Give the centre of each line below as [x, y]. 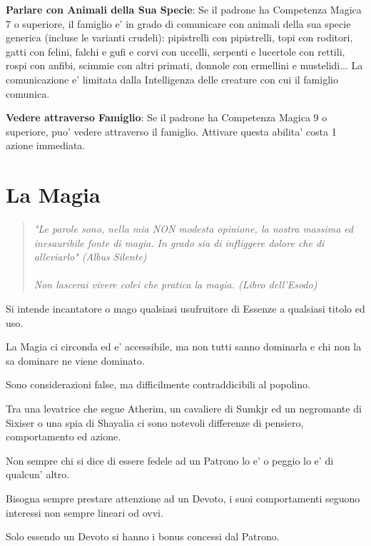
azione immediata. [46, 145]
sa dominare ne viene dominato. [75, 360]
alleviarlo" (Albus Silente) [90, 257]
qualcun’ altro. [38, 474]
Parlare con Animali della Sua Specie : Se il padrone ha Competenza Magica [184, 9]
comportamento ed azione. [63, 436]
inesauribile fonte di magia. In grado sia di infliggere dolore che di [179, 242]
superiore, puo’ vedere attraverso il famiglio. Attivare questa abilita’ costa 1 [171, 131]
